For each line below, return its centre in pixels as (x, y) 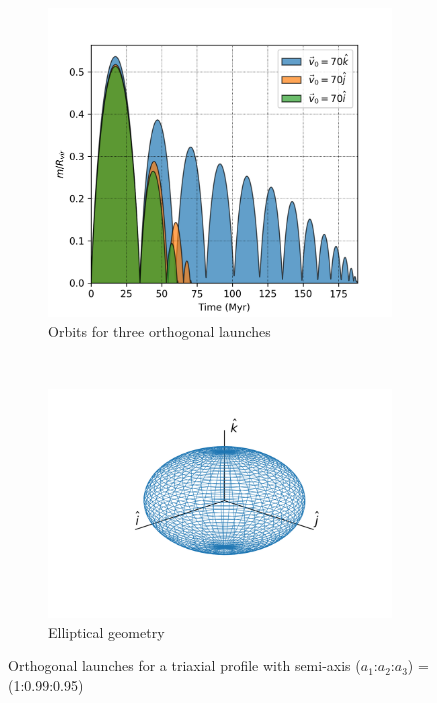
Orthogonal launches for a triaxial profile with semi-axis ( (184, 665)
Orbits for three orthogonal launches (159, 330)
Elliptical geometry (106, 631)
